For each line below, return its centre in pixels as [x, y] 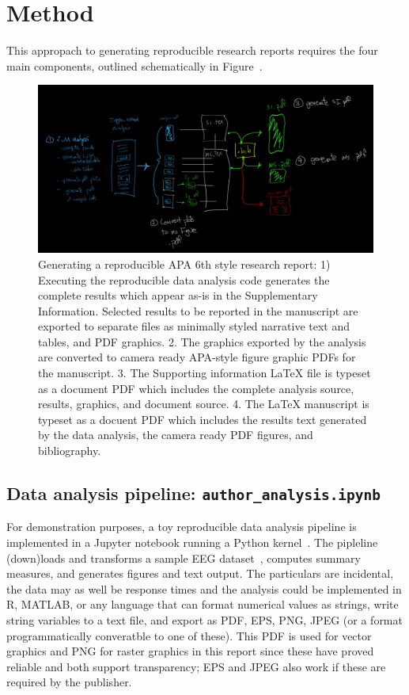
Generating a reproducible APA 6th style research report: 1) [184, 263]
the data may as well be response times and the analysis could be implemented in [204, 588]
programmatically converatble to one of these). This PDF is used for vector [189, 635]
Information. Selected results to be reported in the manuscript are [198, 310]
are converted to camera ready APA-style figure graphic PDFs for [197, 357]
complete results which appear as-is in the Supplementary [178, 295]
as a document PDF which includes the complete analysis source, [196, 388]
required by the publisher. [69, 682]
